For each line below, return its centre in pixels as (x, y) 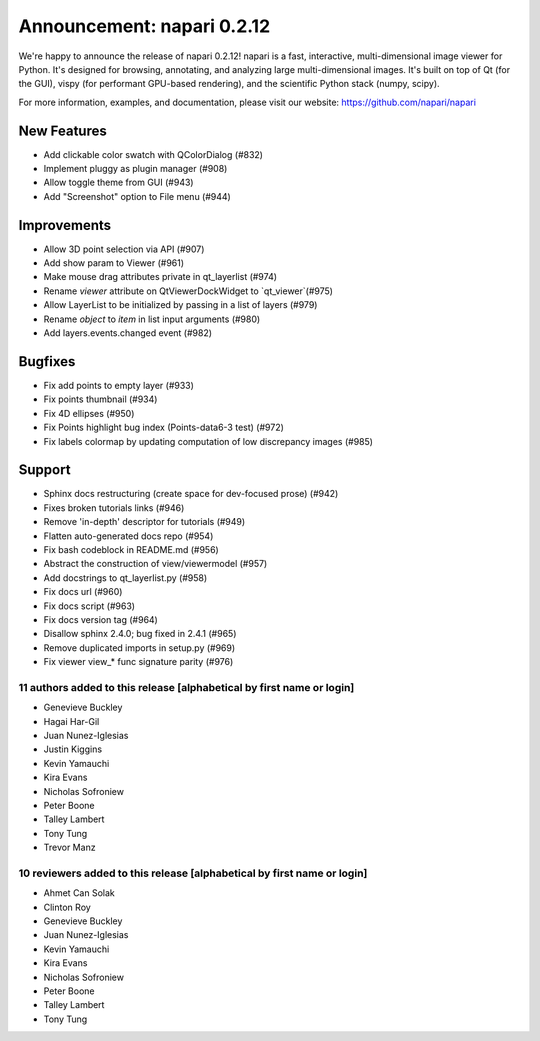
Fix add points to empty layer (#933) (119, 385)
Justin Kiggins (73, 749)
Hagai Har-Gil (71, 721)
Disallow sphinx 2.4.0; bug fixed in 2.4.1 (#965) (140, 634)
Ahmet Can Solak (79, 893)
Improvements (65, 225)
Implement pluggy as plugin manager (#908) (135, 169)
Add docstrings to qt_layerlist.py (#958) (125, 577)
